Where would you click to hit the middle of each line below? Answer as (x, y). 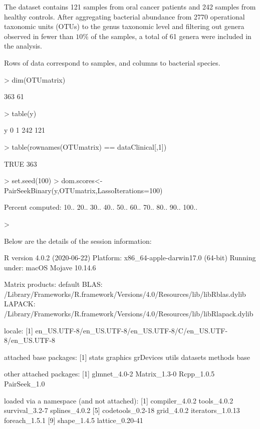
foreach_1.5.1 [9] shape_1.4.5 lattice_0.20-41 (74, 420)
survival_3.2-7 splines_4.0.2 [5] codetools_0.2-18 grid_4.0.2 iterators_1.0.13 (122, 410)
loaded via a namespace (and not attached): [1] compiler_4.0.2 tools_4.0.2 (119, 400)
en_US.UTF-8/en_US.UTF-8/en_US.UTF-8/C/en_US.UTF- (132, 330)
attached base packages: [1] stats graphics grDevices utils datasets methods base (127, 357)
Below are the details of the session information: (78, 241)
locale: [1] (19, 330)
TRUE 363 (21, 163)
